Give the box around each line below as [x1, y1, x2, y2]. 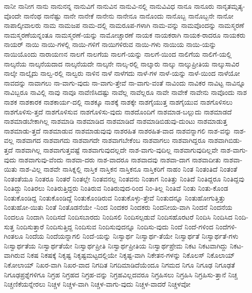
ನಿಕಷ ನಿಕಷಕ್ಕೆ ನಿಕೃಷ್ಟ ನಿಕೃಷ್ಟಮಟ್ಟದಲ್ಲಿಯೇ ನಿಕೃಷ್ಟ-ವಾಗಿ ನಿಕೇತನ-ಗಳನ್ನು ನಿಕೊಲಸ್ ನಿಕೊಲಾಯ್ [27, 250, 235, 260]
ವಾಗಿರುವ [4, 250, 25, 260]
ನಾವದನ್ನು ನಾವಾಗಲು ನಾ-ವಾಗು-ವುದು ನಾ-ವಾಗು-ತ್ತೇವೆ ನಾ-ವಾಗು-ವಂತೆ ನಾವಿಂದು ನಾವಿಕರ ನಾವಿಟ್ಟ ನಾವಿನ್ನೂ [4, 77, 246, 88]
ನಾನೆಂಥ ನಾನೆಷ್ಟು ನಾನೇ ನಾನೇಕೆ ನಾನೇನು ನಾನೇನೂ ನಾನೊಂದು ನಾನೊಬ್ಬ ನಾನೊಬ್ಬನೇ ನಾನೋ [23, 10, 233, 21]
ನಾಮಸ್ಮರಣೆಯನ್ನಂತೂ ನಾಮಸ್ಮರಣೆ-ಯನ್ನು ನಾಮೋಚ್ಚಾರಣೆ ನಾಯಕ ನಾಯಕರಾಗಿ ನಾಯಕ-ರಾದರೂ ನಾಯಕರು [4, 29, 246, 40]
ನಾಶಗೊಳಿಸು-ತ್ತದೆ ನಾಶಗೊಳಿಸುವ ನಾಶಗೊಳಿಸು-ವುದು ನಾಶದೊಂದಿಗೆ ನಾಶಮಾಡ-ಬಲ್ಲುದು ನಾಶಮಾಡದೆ [4, 106, 232, 116]
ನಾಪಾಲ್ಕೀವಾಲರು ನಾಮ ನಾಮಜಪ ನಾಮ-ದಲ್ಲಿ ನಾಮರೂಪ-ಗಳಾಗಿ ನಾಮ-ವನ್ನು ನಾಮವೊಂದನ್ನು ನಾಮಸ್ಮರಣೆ [4, 20, 244, 30]
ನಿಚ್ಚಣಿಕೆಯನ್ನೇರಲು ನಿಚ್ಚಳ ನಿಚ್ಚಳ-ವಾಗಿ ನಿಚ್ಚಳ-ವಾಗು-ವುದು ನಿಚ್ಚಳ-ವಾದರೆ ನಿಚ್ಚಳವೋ [4, 279, 191, 289]
